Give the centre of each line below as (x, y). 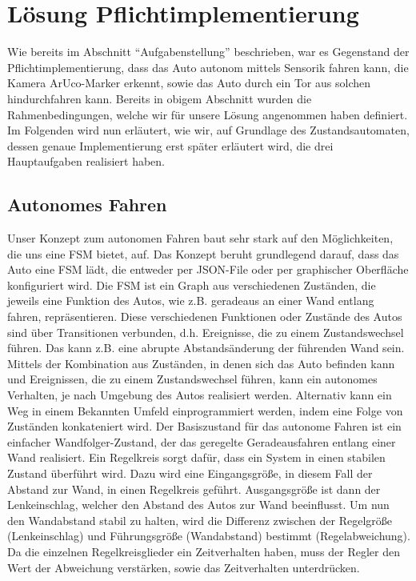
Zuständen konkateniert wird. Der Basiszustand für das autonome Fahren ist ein (204, 426)
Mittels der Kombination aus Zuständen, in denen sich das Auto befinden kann (201, 363)
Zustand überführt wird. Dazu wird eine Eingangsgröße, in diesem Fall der (190, 473)
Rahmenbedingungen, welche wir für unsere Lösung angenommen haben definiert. (208, 114)
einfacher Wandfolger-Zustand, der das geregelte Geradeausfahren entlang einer (202, 441)
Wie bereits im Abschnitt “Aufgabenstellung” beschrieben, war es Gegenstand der (208, 52)
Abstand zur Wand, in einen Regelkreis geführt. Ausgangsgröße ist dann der (194, 489)
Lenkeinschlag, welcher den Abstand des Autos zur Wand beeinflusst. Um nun (198, 505)
